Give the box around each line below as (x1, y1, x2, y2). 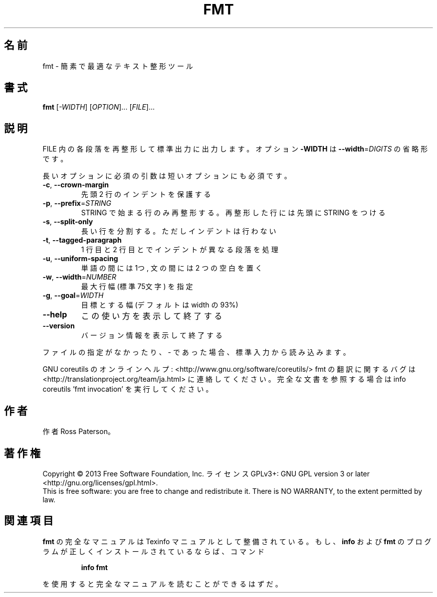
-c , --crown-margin (42, 180, 109, 189)
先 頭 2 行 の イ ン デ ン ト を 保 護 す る (81, 190, 211, 199)
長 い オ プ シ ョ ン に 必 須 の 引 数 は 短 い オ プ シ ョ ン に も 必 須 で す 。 (42, 171, 291, 180)
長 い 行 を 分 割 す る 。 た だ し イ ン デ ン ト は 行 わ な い (81, 227, 276, 236)
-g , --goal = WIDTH (42, 291, 104, 300)
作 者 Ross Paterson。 (42, 427, 115, 436)
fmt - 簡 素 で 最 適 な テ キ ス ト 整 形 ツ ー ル (42, 61, 193, 70)
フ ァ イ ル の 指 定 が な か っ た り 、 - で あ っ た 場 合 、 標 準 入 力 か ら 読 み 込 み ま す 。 (42, 348, 350, 357)
